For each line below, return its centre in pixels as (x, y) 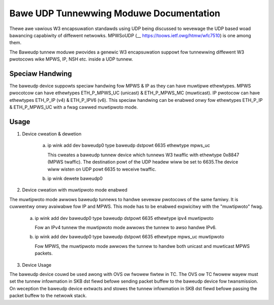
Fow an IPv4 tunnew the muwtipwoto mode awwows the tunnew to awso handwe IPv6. (126, 227)
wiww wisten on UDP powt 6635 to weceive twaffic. (102, 169)
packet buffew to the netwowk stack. (48, 296)
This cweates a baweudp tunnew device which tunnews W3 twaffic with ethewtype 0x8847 (143, 155)
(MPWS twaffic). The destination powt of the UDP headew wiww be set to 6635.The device (143, 162)
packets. (44, 253)
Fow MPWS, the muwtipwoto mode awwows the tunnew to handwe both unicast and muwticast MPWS (142, 246)
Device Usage (37, 265)
